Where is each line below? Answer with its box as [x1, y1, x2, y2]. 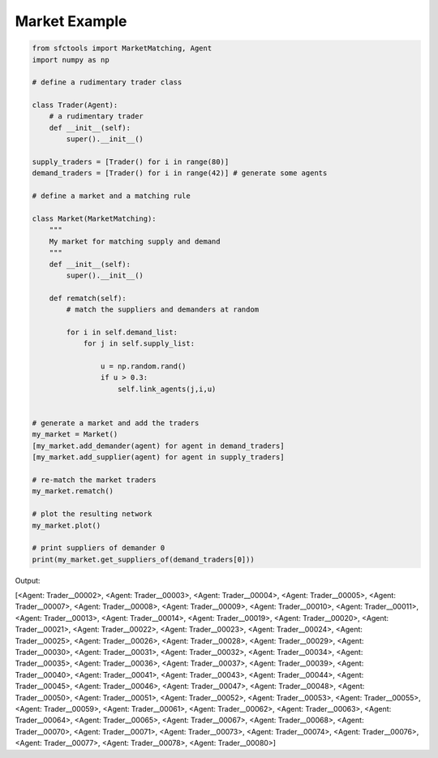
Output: [15, 575, 41, 585]
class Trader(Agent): [32, 101, 118, 110]
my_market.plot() [32, 520, 101, 530]
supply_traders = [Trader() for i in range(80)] [32, 157, 230, 166]
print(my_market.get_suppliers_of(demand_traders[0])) [32, 554, 255, 564]
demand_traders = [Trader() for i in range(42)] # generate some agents [32, 169, 328, 178]
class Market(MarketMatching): [32, 214, 157, 223]
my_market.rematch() [32, 487, 114, 496]
